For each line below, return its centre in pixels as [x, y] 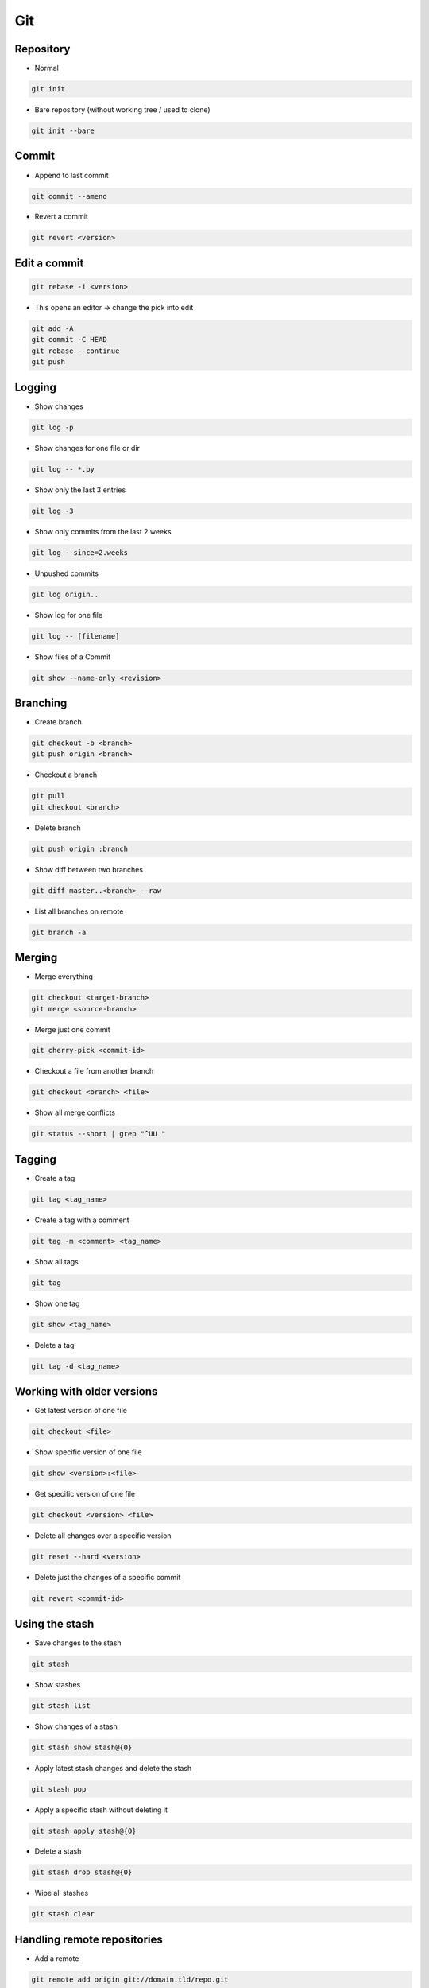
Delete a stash [58, 1851]
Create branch [58, 722]
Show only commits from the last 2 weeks [103, 531]
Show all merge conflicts [75, 1112]
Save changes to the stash [78, 1643]
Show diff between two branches [89, 869]
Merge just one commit [72, 1029]
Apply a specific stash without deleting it [101, 1810]
